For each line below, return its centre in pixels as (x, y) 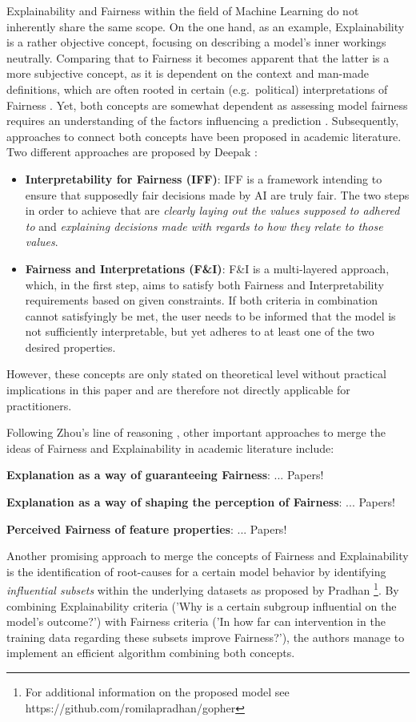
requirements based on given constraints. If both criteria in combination (202, 300)
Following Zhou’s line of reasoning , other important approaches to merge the (196, 432)
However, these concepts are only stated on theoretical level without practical (196, 374)
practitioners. (39, 405)
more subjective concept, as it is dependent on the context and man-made (188, 73)
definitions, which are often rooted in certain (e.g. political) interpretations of (197, 89)
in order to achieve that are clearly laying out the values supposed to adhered (212, 210)
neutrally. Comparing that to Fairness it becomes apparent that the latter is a (198, 57)
